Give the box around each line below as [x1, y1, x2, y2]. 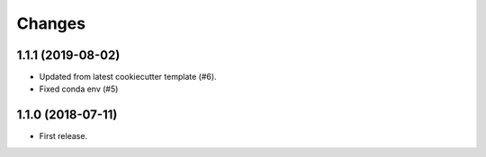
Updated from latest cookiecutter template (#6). [39, 72, 217, 83]
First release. [39, 131, 88, 142]
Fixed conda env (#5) [39, 83, 119, 94]
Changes [16, 13, 85, 33]
